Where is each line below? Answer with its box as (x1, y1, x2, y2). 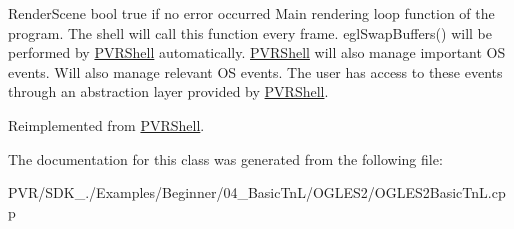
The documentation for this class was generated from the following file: (8, 148, 443, 169)
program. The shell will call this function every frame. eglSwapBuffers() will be (8, 22, 493, 43)
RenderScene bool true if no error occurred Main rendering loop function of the (8, 3, 495, 23)
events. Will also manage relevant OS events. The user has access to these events (8, 61, 503, 82)
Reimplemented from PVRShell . (8, 114, 205, 135)
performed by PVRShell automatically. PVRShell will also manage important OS (8, 42, 506, 63)
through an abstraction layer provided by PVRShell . (8, 81, 329, 102)
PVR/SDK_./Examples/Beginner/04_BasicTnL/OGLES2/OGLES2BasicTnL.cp (8, 182, 506, 203)
